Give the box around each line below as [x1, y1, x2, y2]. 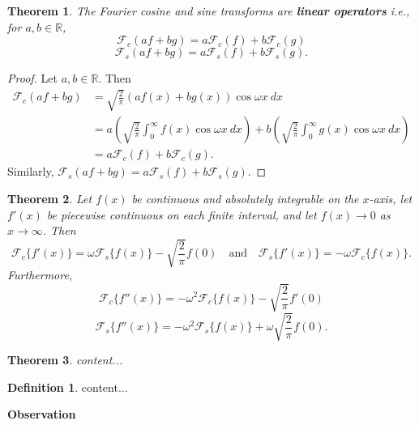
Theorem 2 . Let [7, 190, 92, 207]
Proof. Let [7, 70, 58, 87]
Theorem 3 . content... [7, 351, 123, 368]
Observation [7, 406, 76, 423]
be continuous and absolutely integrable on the [131, 190, 359, 207]
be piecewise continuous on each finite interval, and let [46, 206, 317, 223]
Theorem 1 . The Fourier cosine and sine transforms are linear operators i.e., [7, 2, 410, 19]
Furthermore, [7, 266, 73, 283]
